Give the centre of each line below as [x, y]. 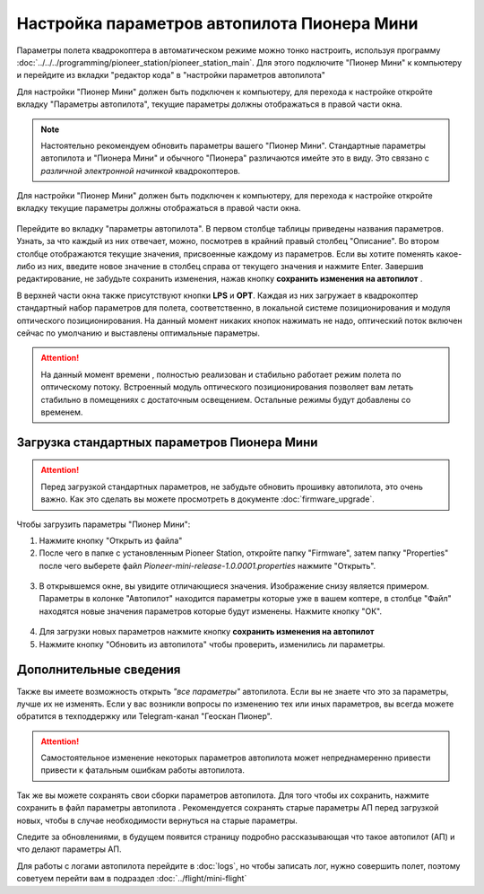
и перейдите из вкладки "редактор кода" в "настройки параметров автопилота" [171, 75]
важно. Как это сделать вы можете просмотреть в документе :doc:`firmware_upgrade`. [208, 499]
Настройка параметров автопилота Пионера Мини [217, 23]
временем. [62, 412]
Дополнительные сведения [99, 670]
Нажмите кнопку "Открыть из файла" [111, 540]
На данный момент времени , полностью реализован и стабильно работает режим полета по [221, 374]
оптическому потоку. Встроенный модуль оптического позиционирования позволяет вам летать [227, 387]
